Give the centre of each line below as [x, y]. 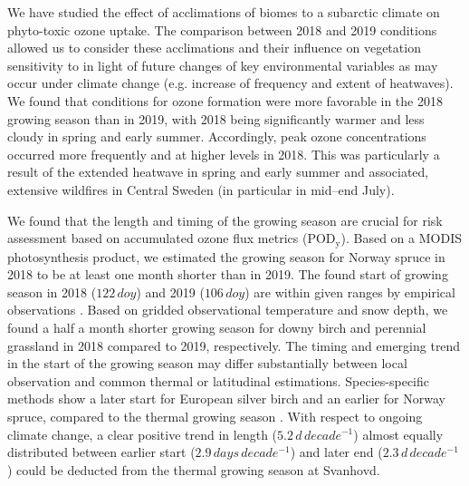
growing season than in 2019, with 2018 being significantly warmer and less [216, 118]
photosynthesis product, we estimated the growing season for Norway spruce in [226, 256]
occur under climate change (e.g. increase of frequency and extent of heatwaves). [230, 83]
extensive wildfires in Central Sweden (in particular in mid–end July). [201, 189]
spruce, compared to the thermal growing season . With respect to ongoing [215, 416]
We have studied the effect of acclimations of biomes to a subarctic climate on [224, 12]
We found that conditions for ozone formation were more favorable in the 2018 [225, 100]
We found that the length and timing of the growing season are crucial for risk [225, 220]
